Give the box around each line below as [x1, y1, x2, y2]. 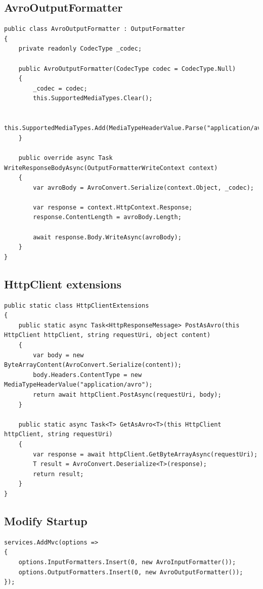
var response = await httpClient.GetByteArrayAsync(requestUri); [33, 450, 258, 458]
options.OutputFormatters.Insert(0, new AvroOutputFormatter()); [18, 568, 243, 576]
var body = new [33, 351, 84, 359]
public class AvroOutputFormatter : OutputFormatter [4, 25, 185, 33]
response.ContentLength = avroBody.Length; [33, 214, 182, 221]
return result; [33, 470, 84, 478]
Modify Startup [4, 513, 87, 528]
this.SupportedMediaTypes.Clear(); [33, 95, 153, 102]
